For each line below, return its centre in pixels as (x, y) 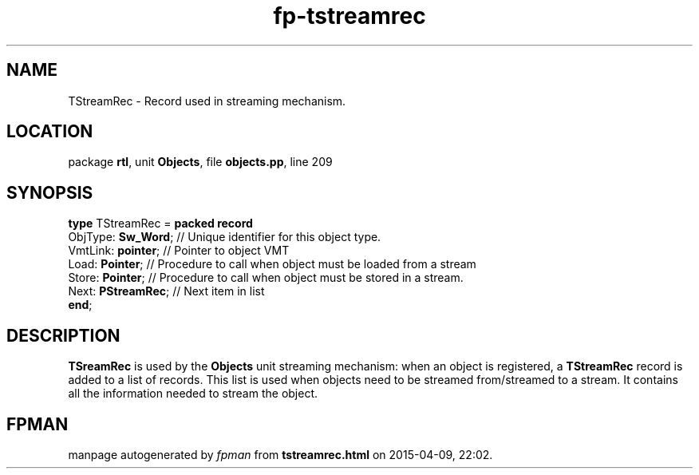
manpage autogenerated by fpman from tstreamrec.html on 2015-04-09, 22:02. (280, 454)
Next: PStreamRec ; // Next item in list (166, 291)
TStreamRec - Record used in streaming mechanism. (207, 101)
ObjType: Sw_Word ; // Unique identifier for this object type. (225, 237)
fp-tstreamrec (349, 16)
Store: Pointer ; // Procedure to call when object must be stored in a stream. (266, 278)
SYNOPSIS (50, 192)
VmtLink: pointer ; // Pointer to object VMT (179, 251)
